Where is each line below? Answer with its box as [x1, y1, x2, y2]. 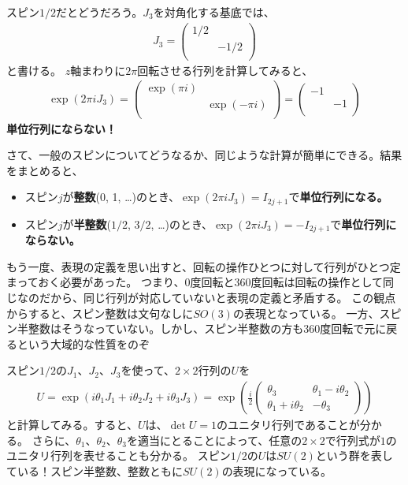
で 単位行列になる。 [288, 188, 388, 205]
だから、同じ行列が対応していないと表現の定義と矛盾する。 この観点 [39, 289, 396, 306]
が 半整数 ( [62, 215, 112, 232]
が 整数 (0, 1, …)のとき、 [62, 188, 180, 205]
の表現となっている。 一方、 [232, 304, 380, 321]
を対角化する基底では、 [153, 4, 275, 20]
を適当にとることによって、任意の [127, 431, 302, 448]
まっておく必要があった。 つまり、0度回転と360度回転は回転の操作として [6, 274, 383, 290]
